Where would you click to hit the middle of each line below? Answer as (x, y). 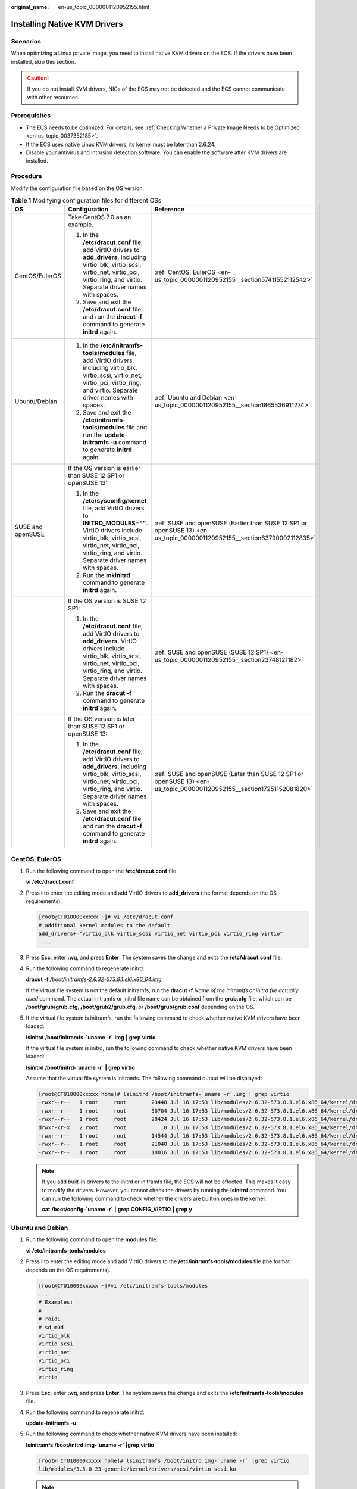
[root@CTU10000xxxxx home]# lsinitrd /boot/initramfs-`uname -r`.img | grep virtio (164, 1094)
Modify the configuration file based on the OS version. (78, 188)
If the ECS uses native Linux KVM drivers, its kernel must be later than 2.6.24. (121, 144)
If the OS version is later (101, 719)
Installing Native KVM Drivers (67, 24)
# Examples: (56, 1302)
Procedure (26, 176)
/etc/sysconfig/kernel (114, 501)
